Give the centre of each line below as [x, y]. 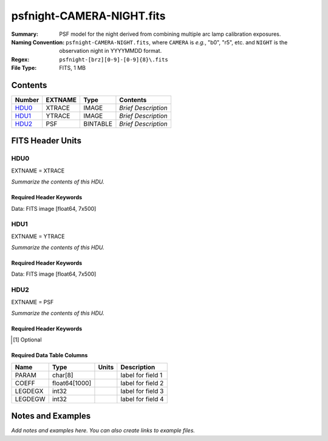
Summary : [25, 34]
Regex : [20, 59]
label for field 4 [142, 399]
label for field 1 [142, 375]
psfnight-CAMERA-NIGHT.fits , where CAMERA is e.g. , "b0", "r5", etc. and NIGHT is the [177, 42]
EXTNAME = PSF [32, 302]
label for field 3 [142, 391]
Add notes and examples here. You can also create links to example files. [103, 431]
